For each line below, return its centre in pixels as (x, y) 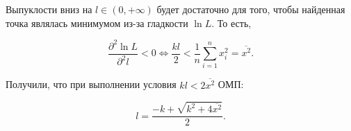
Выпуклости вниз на (49, 9)
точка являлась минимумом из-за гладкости (97, 23)
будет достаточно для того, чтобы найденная (251, 9)
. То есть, (231, 23)
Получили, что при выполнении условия (91, 84)
